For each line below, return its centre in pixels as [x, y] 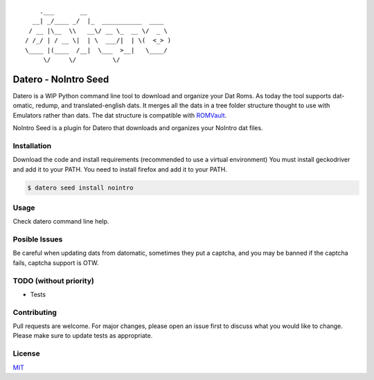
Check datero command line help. [61, 221]
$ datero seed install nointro [81, 188]
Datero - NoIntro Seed [61, 79]
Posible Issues [38, 239]
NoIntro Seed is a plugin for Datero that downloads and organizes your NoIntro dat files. [138, 128]
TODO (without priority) [54, 280]
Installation [32, 145]
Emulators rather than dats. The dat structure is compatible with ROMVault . [120, 115]
